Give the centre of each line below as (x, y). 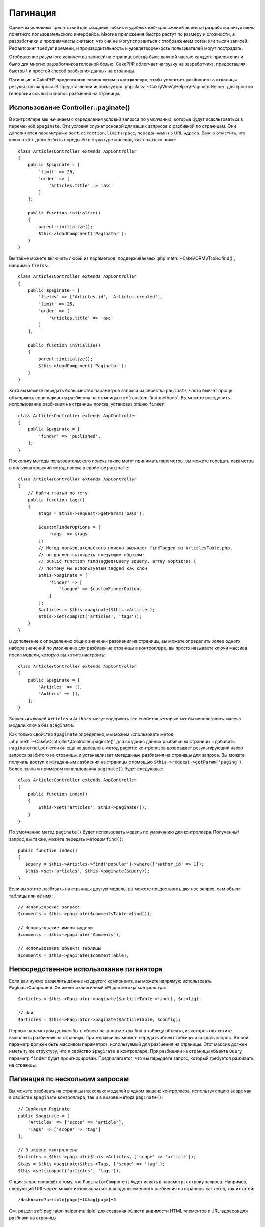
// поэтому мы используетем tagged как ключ (93, 568)
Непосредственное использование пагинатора (86, 969)
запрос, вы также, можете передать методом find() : (66, 839)
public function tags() (56, 500)
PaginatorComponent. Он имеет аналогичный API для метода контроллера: (88, 988)
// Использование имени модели (55, 928)
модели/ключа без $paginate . (42, 725)
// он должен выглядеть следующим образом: (92, 555)
